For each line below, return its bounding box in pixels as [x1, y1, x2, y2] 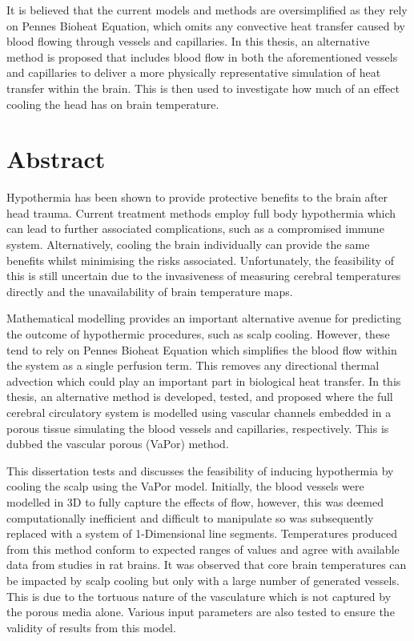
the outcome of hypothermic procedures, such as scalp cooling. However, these [6, 326, 390, 343]
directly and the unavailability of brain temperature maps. [6, 282, 293, 299]
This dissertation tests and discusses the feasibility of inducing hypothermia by [6, 462, 394, 479]
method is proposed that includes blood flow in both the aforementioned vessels [6, 48, 398, 65]
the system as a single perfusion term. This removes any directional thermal [6, 357, 380, 374]
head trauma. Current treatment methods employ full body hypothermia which [6, 204, 396, 221]
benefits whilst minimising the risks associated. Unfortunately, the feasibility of [6, 251, 395, 268]
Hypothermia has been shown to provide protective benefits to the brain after [6, 189, 388, 206]
